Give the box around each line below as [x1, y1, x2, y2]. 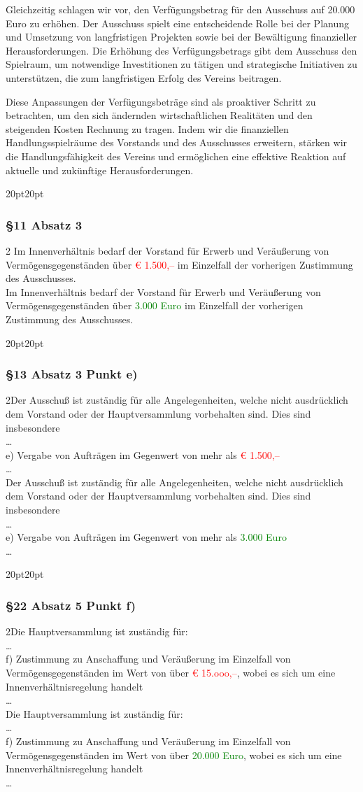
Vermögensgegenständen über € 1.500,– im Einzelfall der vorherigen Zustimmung [6, 257, 353, 271]
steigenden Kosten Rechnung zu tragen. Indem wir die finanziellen [6, 121, 289, 136]
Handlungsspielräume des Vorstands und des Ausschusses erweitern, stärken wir [6, 135, 348, 150]
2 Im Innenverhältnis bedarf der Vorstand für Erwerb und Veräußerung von [6, 243, 329, 257]
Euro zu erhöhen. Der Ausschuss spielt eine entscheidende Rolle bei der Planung [6, 15, 349, 30]
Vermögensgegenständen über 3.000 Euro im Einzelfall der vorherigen [6, 298, 304, 313]
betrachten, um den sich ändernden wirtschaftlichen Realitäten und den [6, 108, 313, 122]
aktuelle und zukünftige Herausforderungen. [6, 162, 194, 177]
